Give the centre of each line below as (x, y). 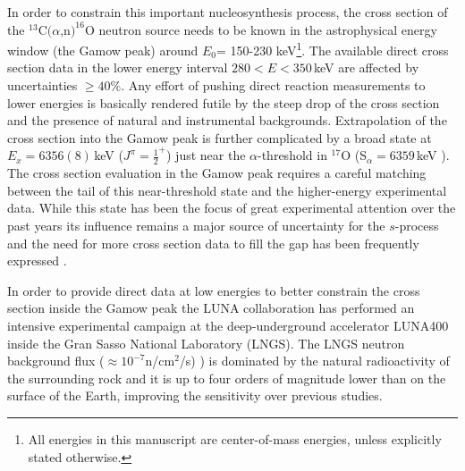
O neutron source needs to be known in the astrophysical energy (261, 29)
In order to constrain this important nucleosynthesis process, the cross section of (228, 12)
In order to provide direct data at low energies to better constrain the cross (214, 290)
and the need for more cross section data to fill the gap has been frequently (213, 243)
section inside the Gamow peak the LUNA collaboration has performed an (211, 308)
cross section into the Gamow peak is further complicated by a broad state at (220, 137)
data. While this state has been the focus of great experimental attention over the (232, 208)
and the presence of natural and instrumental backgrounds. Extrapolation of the (227, 120)
